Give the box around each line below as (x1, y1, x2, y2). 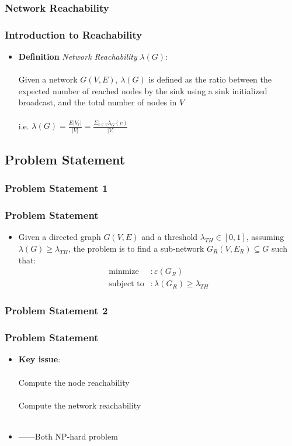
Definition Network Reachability (18, 50, 137, 63)
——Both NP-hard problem (18, 430, 118, 442)
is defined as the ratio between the (148, 73, 272, 85)
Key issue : (18, 353, 61, 365)
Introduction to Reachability (5, 27, 142, 42)
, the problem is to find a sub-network (68, 242, 204, 255)
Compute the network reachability (18, 399, 141, 411)
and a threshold (141, 231, 198, 243)
